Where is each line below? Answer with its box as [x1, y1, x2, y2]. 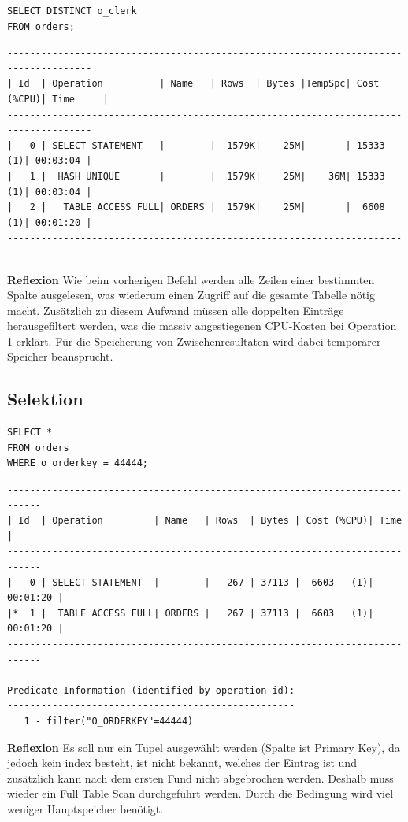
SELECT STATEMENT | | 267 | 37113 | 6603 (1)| [52, 576, 374, 588]
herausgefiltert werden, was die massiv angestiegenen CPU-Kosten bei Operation [7, 317, 397, 334]
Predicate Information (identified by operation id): [7, 684, 295, 696]
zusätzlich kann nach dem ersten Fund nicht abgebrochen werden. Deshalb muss [7, 769, 394, 786]
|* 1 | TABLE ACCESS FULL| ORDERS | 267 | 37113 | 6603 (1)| [7, 607, 374, 619]
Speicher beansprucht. [7, 348, 113, 365]
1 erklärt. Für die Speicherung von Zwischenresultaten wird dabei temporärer [7, 332, 381, 349]
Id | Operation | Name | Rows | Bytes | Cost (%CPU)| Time [18, 515, 402, 527]
